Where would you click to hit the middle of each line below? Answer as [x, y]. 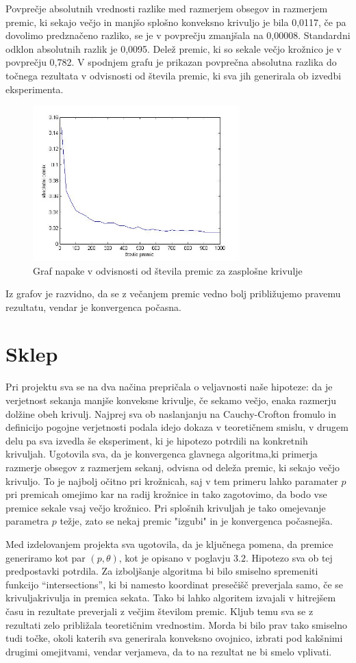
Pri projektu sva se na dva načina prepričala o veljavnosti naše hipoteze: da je [169, 387]
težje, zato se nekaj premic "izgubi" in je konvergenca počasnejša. [196, 521]
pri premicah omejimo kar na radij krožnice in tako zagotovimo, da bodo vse [166, 494]
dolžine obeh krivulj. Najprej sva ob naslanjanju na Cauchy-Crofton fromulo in [171, 413]
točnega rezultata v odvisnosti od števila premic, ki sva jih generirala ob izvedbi [174, 75]
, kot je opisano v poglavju [175, 557]
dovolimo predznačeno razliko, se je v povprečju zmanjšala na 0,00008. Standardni [178, 35]
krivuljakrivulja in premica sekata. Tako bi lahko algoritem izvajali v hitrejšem [171, 598]
